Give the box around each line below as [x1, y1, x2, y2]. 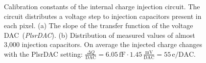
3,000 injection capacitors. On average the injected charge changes [4, 39, 203, 49]
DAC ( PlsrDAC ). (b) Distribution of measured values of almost [4, 30, 195, 40]
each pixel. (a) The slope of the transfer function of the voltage [4, 20, 193, 31]
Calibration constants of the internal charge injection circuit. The [4, 1, 200, 11]
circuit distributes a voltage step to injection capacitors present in [4, 11, 202, 21]
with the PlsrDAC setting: [4, 48, 83, 59]
